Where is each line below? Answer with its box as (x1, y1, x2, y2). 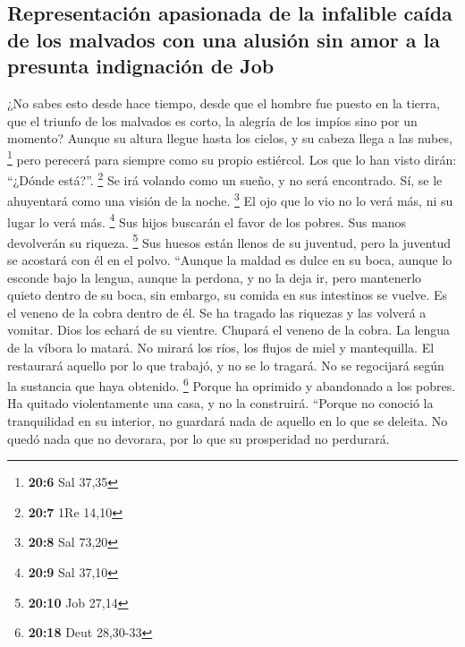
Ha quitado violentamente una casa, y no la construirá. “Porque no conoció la (7, 394, 434, 413)
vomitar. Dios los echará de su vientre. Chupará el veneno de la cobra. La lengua (7, 320, 451, 339)
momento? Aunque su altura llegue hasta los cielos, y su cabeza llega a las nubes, (7, 129, 452, 148)
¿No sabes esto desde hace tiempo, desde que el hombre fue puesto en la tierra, (7, 93, 440, 112)
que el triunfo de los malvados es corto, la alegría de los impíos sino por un (7, 111, 418, 130)
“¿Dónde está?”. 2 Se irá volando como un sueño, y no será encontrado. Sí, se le (7, 168, 443, 189)
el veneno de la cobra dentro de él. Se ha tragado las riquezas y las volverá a (7, 302, 427, 321)
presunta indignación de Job (7, 52, 275, 80)
